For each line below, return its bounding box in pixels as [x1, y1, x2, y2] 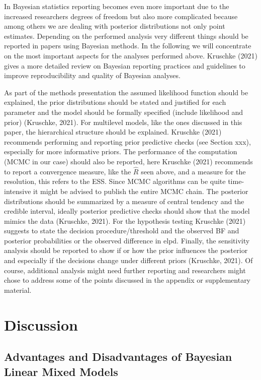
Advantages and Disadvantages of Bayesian [4, 349, 232, 364]
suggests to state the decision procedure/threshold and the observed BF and [4, 225, 239, 236]
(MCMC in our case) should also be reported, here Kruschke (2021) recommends [4, 156, 253, 166]
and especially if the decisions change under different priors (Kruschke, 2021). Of [4, 255, 253, 266]
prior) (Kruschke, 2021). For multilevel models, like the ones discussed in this [4, 116, 242, 127]
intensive [4, 185, 31, 196]
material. [4, 284, 32, 295]
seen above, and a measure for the [141, 166, 246, 176]
